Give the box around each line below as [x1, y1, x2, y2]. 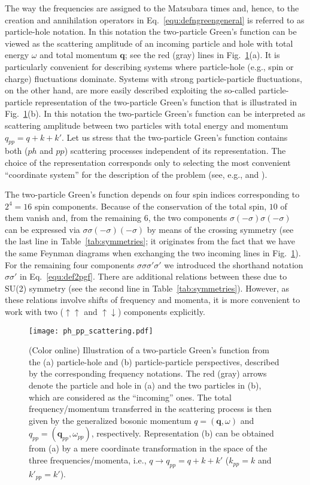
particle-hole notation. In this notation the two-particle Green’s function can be [5, 25, 297, 38]
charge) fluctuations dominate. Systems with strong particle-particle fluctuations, [5, 72, 302, 84]
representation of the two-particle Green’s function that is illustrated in [35, 95, 297, 108]
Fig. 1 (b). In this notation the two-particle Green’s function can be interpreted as [5, 107, 305, 120]
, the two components [148, 211, 227, 224]
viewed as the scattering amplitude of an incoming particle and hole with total [5, 37, 293, 49]
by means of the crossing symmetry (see [147, 223, 294, 235]
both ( [5, 144, 28, 157]
